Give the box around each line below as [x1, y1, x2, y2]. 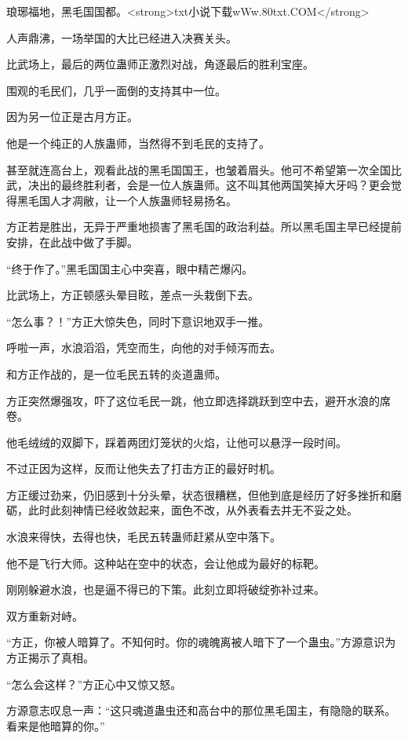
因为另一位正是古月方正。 [6, 108, 138, 125]
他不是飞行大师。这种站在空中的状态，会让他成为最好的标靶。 [6, 554, 325, 571]
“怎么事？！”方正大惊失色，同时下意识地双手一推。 [6, 313, 270, 329]
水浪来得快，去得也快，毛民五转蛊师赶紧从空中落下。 [6, 529, 281, 545]
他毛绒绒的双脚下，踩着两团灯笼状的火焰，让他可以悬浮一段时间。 [6, 434, 347, 450]
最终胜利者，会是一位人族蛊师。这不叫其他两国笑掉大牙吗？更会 [60, 177, 391, 193]
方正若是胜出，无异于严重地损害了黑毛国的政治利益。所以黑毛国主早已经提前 [6, 218, 402, 235]
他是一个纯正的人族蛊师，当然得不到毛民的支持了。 [6, 134, 270, 151]
